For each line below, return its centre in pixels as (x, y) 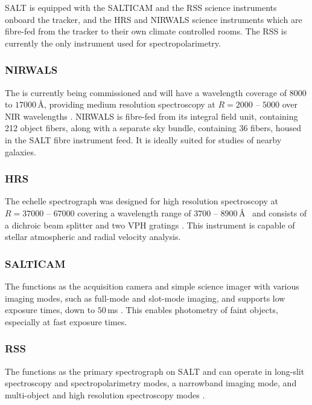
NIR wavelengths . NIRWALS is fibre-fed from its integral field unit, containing (151, 116)
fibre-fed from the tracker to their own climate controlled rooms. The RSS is (146, 31)
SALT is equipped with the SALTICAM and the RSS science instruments (141, 7)
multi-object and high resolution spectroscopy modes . (105, 394)
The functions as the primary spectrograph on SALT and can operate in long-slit (155, 371)
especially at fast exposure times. (66, 321)
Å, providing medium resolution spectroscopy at (126, 104)
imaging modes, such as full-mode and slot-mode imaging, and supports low (145, 298)
